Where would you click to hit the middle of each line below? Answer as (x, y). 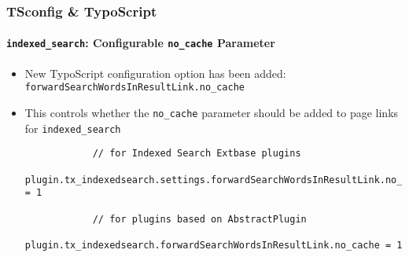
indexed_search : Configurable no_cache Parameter (141, 43)
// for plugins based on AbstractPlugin (199, 219)
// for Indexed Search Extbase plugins (197, 154)
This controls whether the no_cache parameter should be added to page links (212, 112)
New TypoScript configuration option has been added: (155, 73)
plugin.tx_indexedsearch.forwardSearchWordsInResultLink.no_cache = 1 (214, 245)
